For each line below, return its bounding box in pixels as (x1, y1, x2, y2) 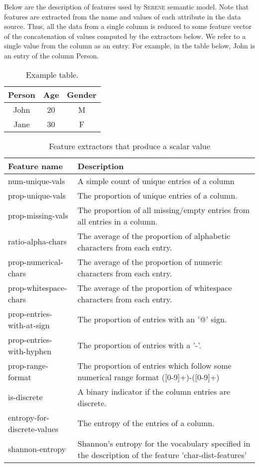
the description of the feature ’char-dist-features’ (77, 449, 247, 461)
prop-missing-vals (8, 210, 68, 222)
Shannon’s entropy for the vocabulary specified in (77, 437, 251, 449)
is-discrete (8, 391, 43, 403)
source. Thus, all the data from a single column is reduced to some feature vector (4, 21, 252, 31)
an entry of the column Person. (4, 50, 99, 60)
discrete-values (8, 423, 59, 435)
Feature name (8, 160, 63, 172)
